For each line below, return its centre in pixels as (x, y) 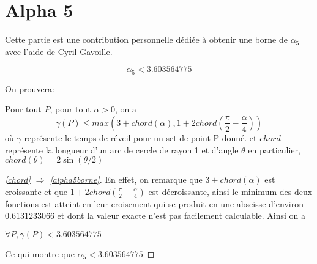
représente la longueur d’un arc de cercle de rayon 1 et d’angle (122, 149)
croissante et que (36, 191)
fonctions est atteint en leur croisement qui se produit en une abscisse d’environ (154, 203)
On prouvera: (30, 88)
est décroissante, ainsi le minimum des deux (230, 191)
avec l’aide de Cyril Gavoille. (59, 51)
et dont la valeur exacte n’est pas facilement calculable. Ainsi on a (181, 215)
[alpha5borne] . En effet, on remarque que (126, 179)
